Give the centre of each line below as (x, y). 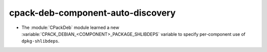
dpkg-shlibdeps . (41, 41)
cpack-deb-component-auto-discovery (92, 13)
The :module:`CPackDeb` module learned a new (70, 27)
